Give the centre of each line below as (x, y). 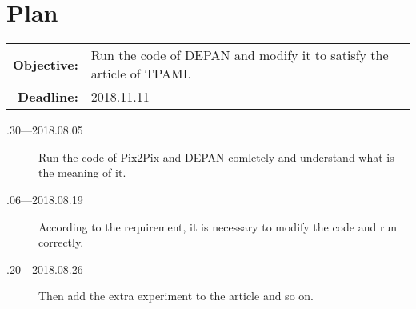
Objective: (46, 64)
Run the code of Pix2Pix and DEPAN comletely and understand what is (216, 157)
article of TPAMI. (141, 74)
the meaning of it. (82, 173)
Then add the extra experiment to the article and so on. (176, 296)
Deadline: (48, 97)
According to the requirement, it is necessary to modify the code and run (218, 226)
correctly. (61, 242)
